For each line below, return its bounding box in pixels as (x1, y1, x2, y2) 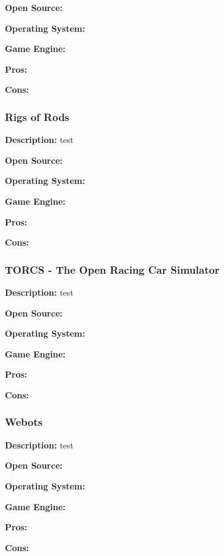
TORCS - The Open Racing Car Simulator (5, 262, 220, 277)
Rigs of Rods (5, 109, 69, 124)
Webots (5, 414, 43, 430)
